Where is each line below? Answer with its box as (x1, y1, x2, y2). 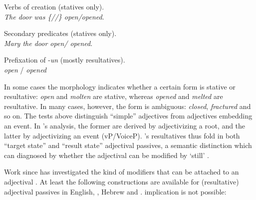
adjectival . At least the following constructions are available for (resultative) (4, 176, 239, 186)
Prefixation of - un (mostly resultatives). (4, 54, 125, 65)
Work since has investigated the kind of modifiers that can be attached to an (4, 166, 239, 177)
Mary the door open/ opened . (4, 37, 93, 48)
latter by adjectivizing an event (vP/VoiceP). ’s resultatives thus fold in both (4, 130, 240, 140)
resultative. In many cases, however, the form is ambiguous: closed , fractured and (4, 100, 251, 111)
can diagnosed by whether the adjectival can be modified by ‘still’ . (4, 149, 209, 160)
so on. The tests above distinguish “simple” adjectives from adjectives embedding (4, 110, 253, 121)
